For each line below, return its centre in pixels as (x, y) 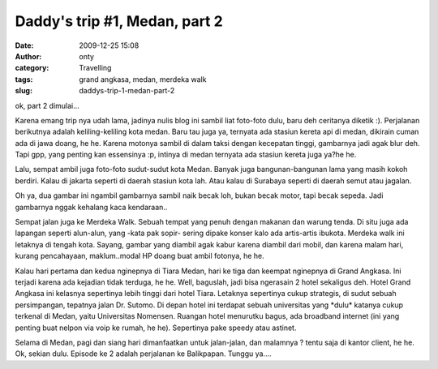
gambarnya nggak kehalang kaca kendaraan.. (91, 207)
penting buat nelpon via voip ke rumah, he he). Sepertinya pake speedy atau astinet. (156, 328)
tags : (24, 79)
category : (32, 68)
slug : (24, 91)
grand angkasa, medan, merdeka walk (143, 79)
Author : (28, 56)
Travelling (95, 68)
